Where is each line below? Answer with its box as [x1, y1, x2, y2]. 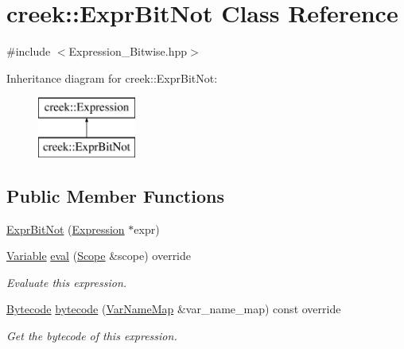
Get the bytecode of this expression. [6, 328, 177, 344]
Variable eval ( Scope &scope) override [6, 247, 192, 264]
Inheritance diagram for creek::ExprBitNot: [6, 69, 218, 86]
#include [6, 43, 51, 60]
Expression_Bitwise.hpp [68, 43, 188, 60]
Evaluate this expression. [6, 273, 127, 290]
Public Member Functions [6, 183, 224, 207]
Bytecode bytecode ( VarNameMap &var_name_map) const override [6, 301, 341, 317]
